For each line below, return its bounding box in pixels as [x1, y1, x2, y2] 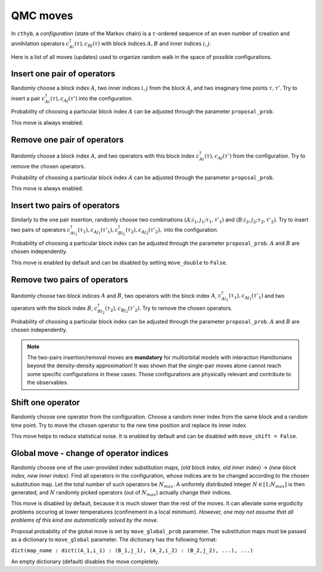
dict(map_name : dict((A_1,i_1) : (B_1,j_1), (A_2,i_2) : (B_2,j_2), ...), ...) [11, 547, 253, 554]
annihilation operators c [11, 39, 70, 47]
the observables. [27, 379, 69, 386]
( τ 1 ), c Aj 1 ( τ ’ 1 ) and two [228, 292, 285, 302]
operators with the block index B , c [11, 305, 98, 312]
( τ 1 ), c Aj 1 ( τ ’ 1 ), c [78, 227, 119, 236]
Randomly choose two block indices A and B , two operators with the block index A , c [11, 292, 222, 299]
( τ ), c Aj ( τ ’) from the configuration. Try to [205, 152, 306, 161]
